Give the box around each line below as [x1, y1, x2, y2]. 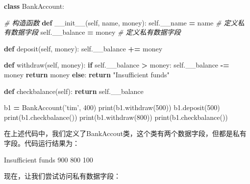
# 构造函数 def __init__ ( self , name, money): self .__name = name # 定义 [4, 17, 238, 27]
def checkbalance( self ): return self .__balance [4, 86, 144, 96]
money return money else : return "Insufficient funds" [4, 69, 170, 79]
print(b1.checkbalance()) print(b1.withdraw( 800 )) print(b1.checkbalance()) [4, 112, 228, 122]
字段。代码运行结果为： [4, 138, 79, 148]
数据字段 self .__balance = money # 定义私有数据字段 [10, 27, 181, 37]
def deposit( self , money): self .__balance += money [4, 43, 163, 53]
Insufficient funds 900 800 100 [4, 154, 93, 164]
